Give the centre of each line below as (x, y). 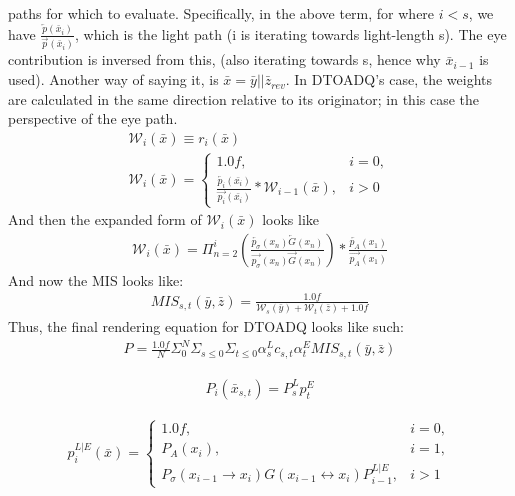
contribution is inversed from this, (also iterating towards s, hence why (224, 59)
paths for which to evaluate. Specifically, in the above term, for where (221, 13)
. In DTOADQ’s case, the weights (389, 79)
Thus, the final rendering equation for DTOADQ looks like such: (206, 326)
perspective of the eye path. (93, 118)
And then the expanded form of (105, 219)
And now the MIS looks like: (96, 279)
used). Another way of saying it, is (113, 79)
